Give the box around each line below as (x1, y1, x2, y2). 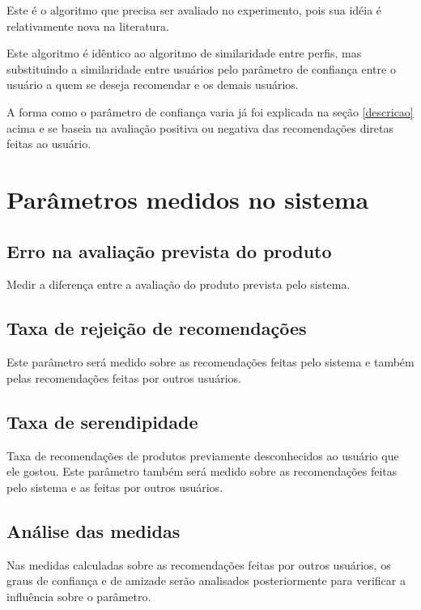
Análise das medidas (6, 518, 181, 543)
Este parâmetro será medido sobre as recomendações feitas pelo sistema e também (6, 354, 415, 371)
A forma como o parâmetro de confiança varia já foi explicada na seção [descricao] (6, 103, 414, 120)
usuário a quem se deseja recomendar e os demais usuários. (6, 76, 299, 93)
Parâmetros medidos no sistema (6, 182, 369, 215)
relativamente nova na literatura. (6, 17, 169, 34)
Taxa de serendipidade (6, 409, 198, 434)
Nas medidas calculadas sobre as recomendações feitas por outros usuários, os (6, 556, 391, 573)
